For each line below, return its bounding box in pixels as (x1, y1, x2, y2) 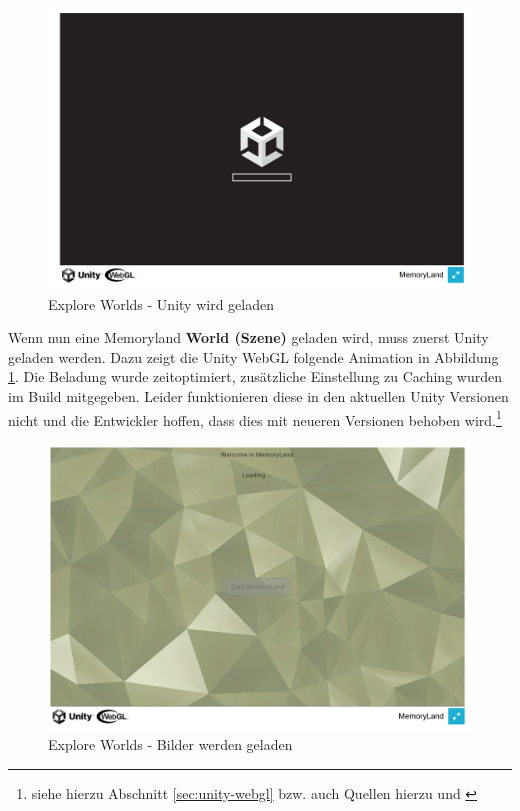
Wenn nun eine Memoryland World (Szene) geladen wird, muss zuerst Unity (8, 327, 489, 348)
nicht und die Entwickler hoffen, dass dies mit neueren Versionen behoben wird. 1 (8, 406, 502, 430)
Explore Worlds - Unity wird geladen (48, 293, 274, 314)
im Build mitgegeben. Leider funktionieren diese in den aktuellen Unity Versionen (8, 385, 509, 406)
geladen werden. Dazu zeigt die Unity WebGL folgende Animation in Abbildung (8, 346, 499, 367)
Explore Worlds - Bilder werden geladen (48, 734, 293, 755)
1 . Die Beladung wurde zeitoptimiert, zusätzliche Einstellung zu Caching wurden (8, 366, 502, 387)
